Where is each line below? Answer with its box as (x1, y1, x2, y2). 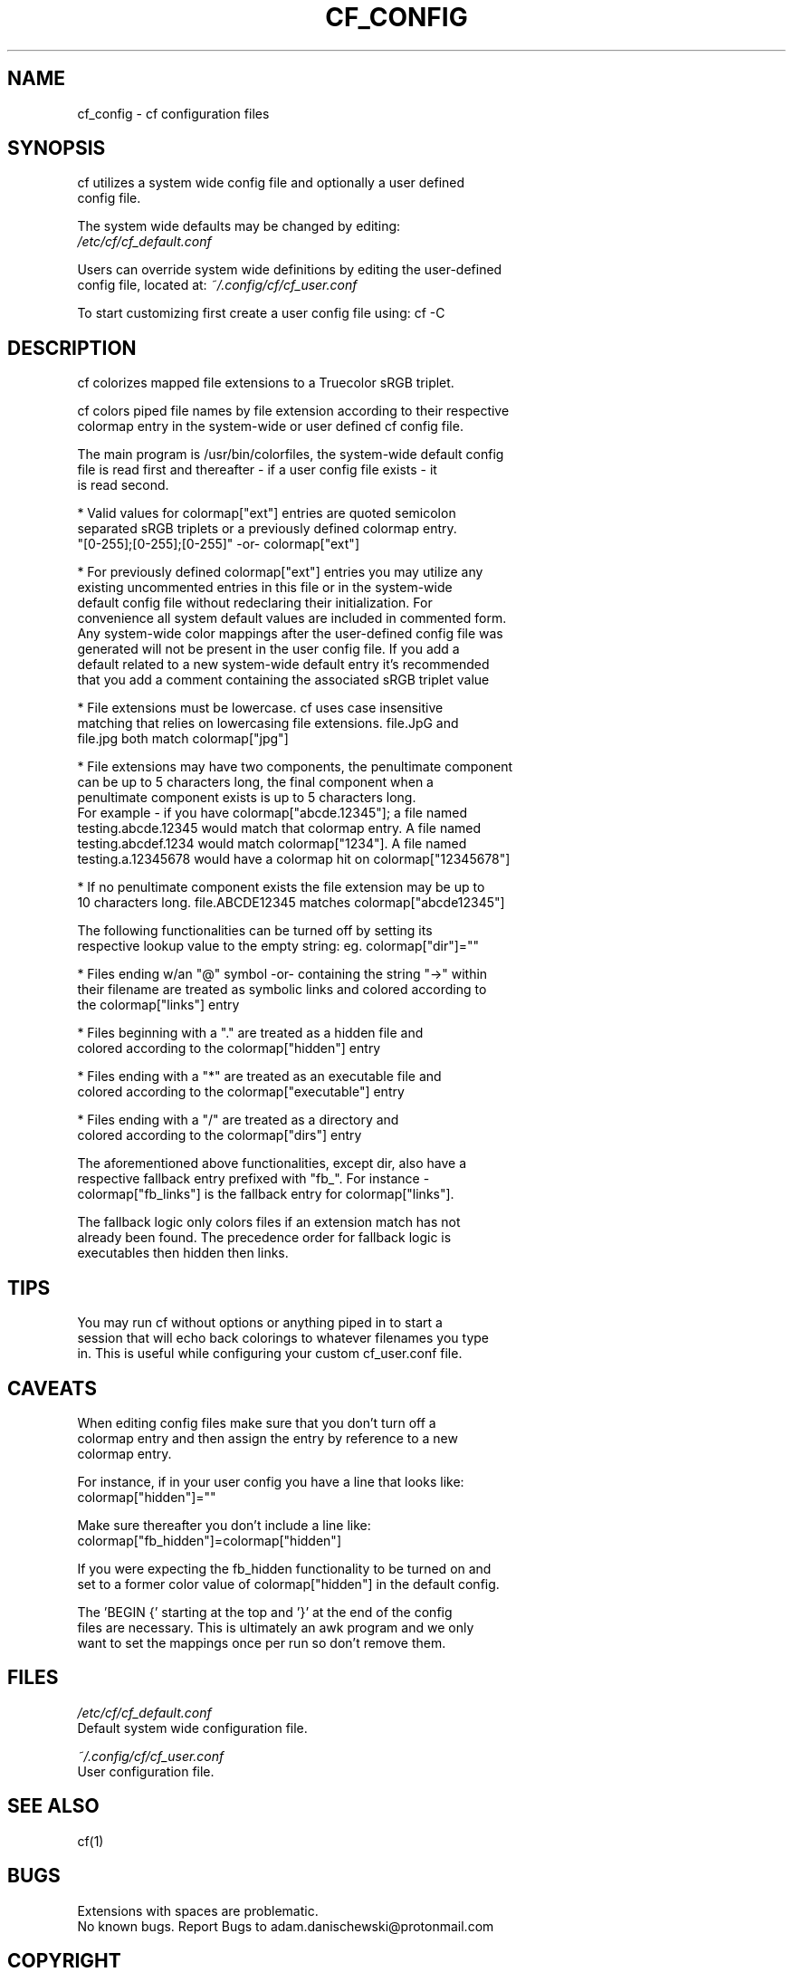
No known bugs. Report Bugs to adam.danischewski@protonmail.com (77, 1918, 494, 1934)
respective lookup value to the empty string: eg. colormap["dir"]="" (77, 938, 480, 954)
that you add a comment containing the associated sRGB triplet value (77, 672, 490, 688)
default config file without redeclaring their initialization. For (77, 595, 433, 611)
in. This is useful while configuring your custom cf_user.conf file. (77, 1345, 463, 1362)
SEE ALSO (7, 1795, 100, 1818)
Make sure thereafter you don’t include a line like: (77, 1517, 371, 1533)
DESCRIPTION (7, 336, 137, 359)
